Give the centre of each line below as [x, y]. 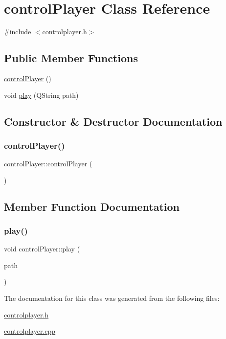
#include [18, 32]
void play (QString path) [41, 95]
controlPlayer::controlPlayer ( [48, 164]
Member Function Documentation [92, 206]
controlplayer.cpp [30, 331]
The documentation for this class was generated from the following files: [112, 298]
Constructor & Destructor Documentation [113, 121]
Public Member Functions [71, 58]
